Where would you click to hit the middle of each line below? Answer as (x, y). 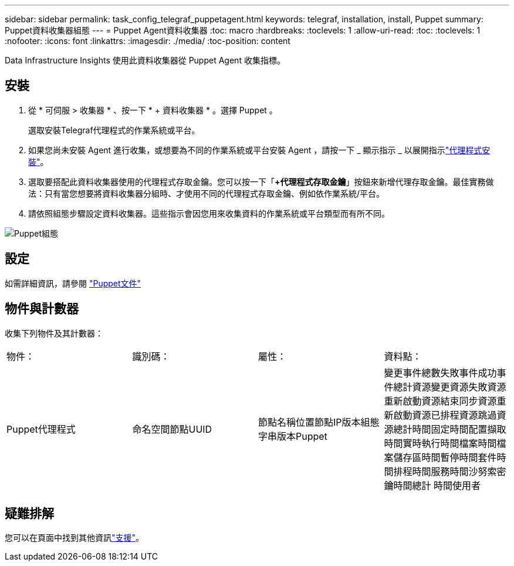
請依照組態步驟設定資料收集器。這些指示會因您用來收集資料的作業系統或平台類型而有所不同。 (209, 213)
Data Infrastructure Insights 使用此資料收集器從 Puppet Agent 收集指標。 (145, 60)
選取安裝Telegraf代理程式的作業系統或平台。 (114, 130)
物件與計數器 (42, 309)
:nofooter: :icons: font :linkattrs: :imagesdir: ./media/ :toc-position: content (148, 41)
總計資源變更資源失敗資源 (450, 387)
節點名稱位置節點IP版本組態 (319, 422)
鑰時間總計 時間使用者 (432, 485)
